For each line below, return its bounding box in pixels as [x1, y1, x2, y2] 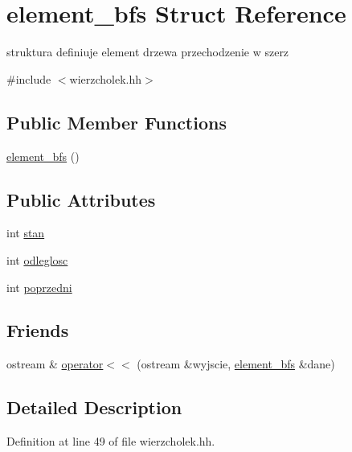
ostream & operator [6, 355, 104, 372]
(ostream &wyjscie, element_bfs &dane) [137, 355, 335, 372]
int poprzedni [6, 278, 72, 295]
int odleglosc [6, 251, 68, 268]
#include [6, 70, 51, 87]
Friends [6, 318, 69, 343]
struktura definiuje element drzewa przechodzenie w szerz [6, 43, 289, 60]
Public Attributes [6, 187, 156, 212]
